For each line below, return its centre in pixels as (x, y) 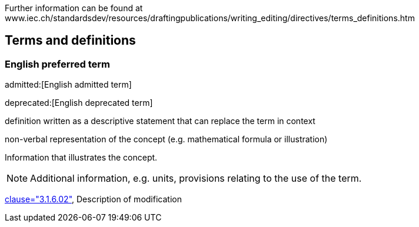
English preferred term (58, 64)
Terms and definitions (70, 41)
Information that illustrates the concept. (81, 158)
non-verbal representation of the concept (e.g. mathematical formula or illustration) (166, 139)
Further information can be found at (74, 8)
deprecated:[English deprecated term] (79, 103)
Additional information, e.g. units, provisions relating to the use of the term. (196, 178)
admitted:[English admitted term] (68, 85)
